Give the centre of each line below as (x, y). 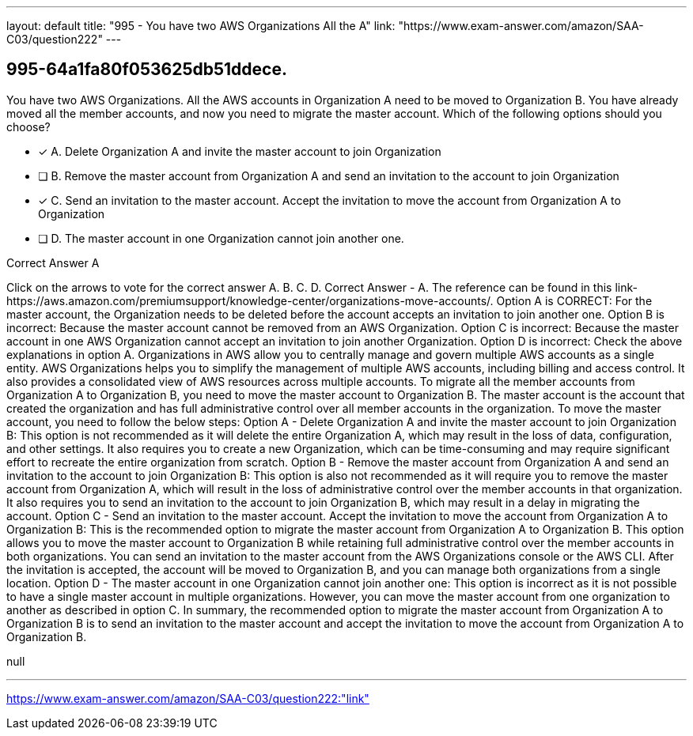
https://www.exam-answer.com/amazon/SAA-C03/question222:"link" (188, 698)
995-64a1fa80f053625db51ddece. (147, 70)
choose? (28, 126)
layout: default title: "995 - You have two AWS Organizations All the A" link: (201, 26)
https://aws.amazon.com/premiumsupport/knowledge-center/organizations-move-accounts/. (250, 300)
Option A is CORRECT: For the (574, 300)
